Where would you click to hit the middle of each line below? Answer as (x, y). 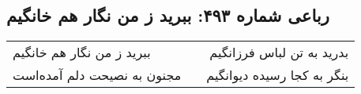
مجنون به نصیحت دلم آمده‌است (97, 75)
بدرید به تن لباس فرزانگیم (279, 52)
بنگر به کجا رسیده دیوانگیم (278, 75)
